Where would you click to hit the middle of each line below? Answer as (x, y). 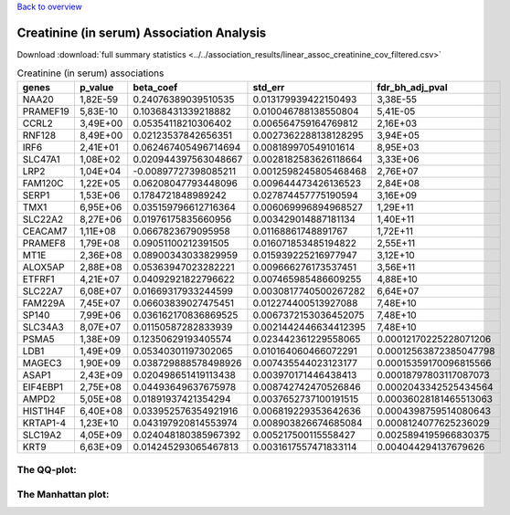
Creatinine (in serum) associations (90, 73)
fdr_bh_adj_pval (412, 87)
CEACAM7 (45, 231)
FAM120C (43, 183)
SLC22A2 (43, 219)
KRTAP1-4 (44, 423)
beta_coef (155, 87)
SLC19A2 (42, 435)
